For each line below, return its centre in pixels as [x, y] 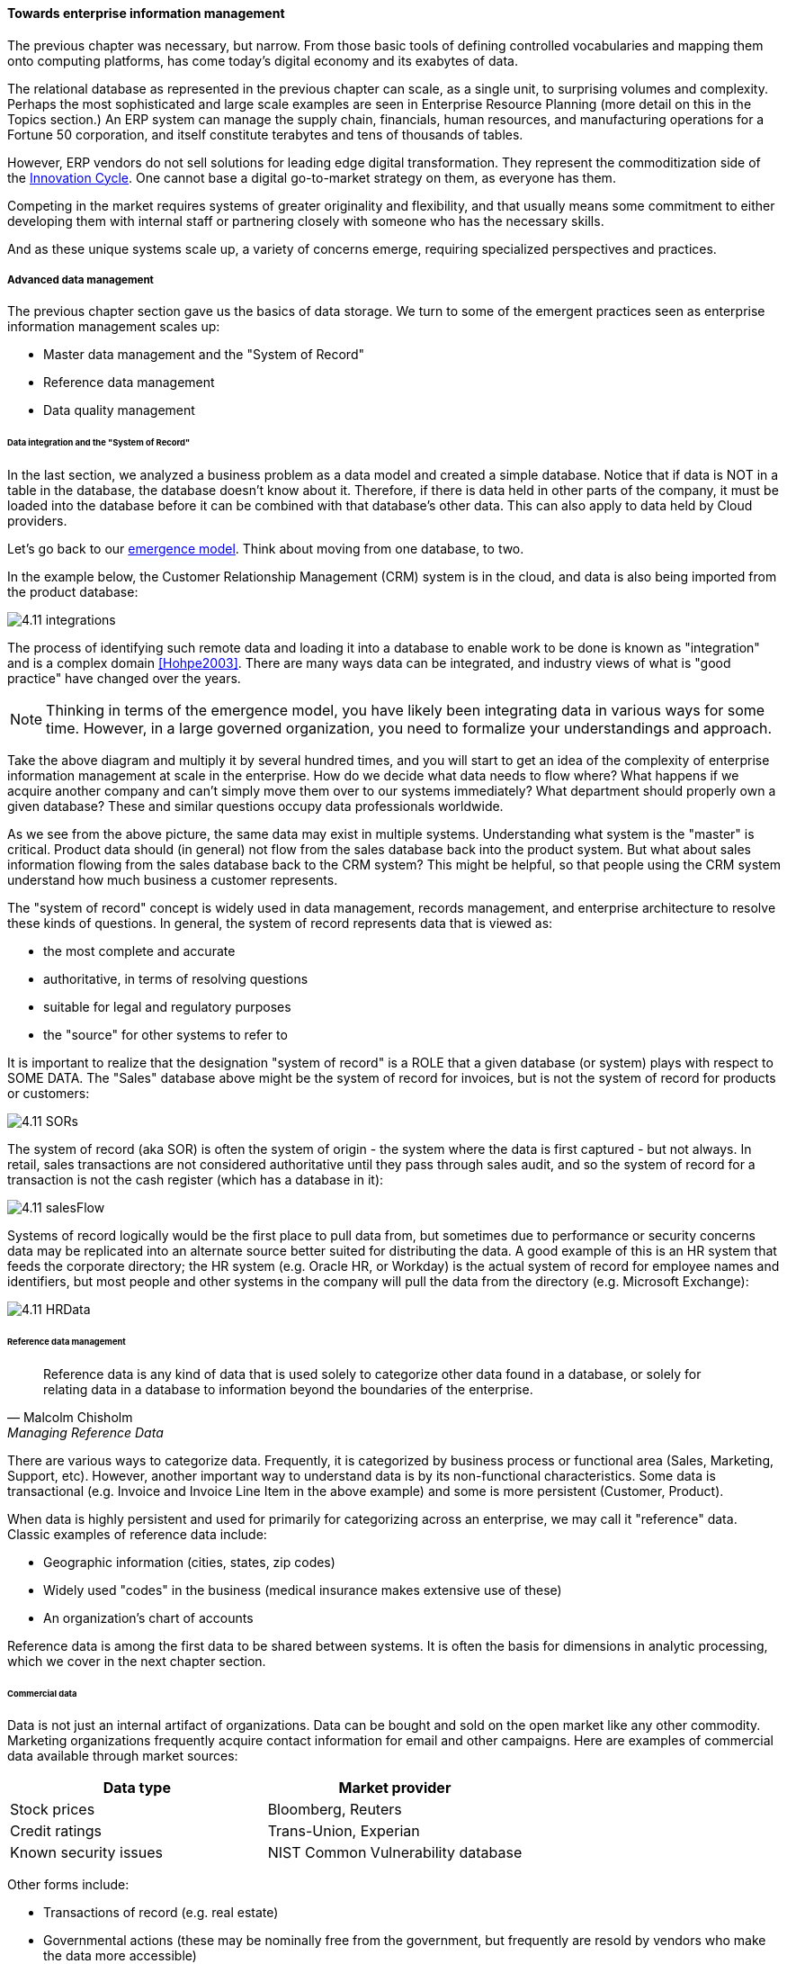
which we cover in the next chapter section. [137, 1661]
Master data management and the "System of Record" [204, 355]
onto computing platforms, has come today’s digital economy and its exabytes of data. [263, 60]
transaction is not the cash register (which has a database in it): [196, 1180]
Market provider [395, 1788]
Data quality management [119, 410]
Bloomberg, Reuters [335, 1810]
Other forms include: [68, 1885]
